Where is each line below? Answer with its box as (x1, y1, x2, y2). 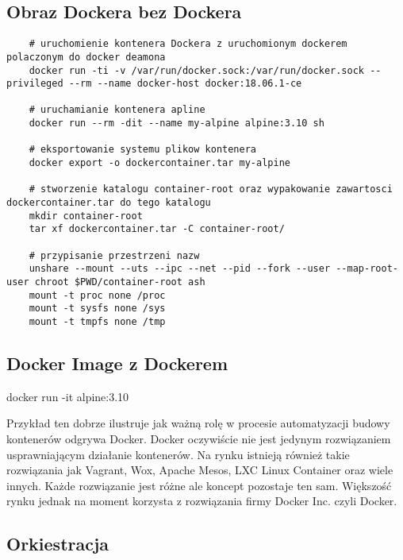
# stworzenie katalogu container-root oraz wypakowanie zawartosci (29, 183, 393, 195)
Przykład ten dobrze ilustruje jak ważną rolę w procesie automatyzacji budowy (6, 415, 390, 431)
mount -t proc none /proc (29, 289, 166, 301)
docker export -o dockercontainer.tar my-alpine (29, 157, 290, 169)
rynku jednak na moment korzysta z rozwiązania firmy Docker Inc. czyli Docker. (6, 492, 397, 509)
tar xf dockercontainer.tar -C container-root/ (29, 223, 285, 235)
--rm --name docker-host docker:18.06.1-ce (68, 78, 302, 90)
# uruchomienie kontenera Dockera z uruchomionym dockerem (29, 38, 347, 50)
